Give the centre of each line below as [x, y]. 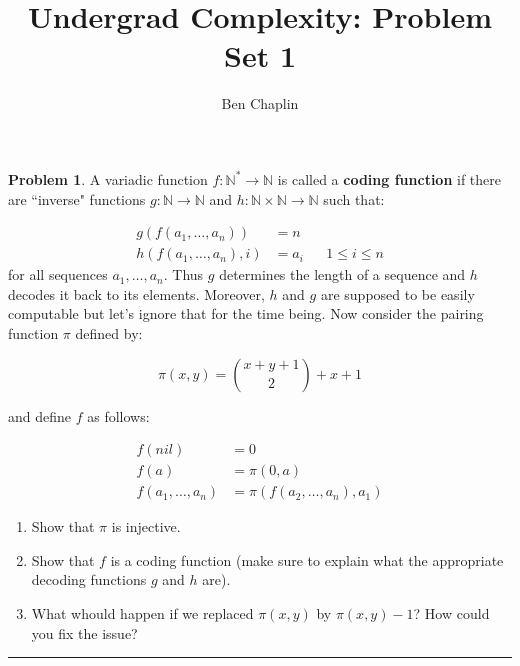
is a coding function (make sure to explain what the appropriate [307, 559]
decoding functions [89, 579]
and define [40, 415]
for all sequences [58, 274]
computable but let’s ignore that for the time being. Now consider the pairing [246, 313]
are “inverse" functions [77, 198]
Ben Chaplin [260, 103]
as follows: [118, 415]
